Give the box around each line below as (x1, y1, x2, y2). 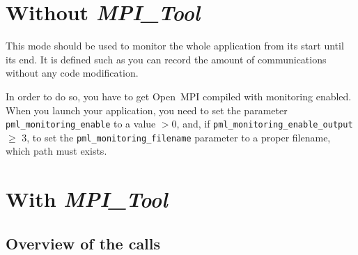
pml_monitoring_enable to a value (6, 116, 156, 131)
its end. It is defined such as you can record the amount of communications (6, 52, 327, 66)
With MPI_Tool (6, 185, 168, 214)
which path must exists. (6, 144, 107, 158)
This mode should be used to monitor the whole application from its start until (6, 38, 344, 53)
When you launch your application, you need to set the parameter (6, 102, 288, 117)
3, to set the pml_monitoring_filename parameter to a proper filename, (22, 130, 331, 144)
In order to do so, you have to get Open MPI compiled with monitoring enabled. (6, 88, 352, 103)
